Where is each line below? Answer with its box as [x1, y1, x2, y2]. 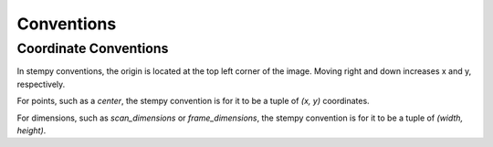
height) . [16, 124, 47, 136]
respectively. [16, 79, 66, 89]
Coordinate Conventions [16, 40, 169, 57]
